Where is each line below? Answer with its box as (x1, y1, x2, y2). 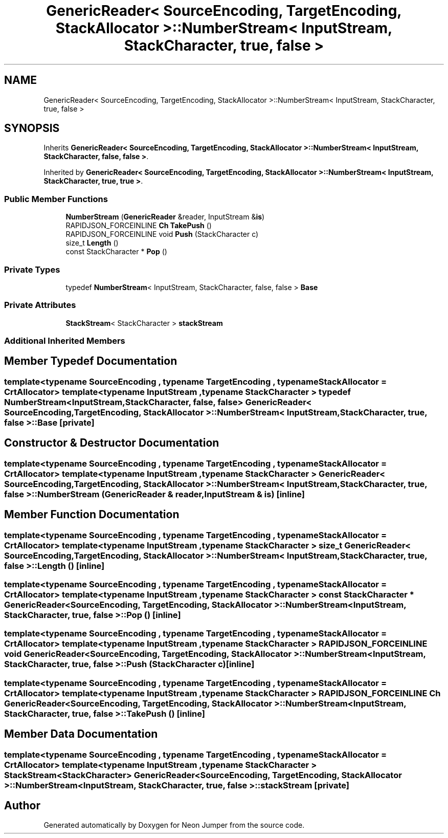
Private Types (4, 264, 60, 275)
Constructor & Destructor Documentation (4, 436, 219, 450)
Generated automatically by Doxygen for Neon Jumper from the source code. (43, 821, 305, 830)
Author (4, 799, 40, 812)
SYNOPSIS (4, 122, 60, 135)
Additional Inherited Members (4, 336, 125, 346)
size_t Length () (65, 238, 119, 248)
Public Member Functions (4, 193, 108, 204)
